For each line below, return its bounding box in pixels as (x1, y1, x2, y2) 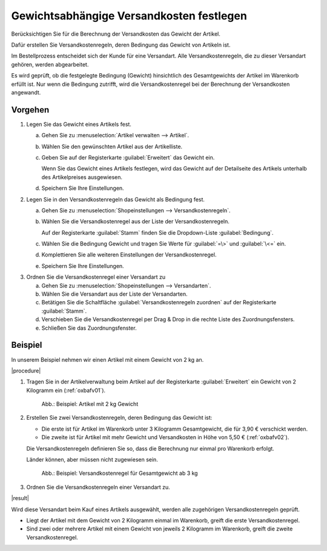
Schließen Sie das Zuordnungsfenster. (41, 324, 137, 331)
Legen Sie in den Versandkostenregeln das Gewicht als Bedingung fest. (26, 195, 205, 203)
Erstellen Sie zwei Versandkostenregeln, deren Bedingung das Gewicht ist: (26, 414, 213, 422)
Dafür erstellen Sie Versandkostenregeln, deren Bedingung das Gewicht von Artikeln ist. (11, 41, 231, 48)
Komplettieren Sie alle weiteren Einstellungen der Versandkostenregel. (41, 251, 217, 258)
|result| (11, 495, 30, 502)
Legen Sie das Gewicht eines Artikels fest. (26, 120, 131, 128)
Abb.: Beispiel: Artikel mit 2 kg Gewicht (41, 400, 139, 408)
